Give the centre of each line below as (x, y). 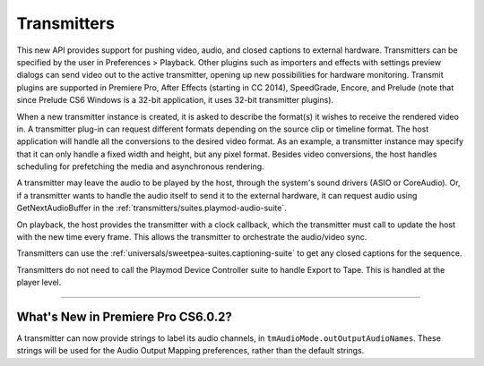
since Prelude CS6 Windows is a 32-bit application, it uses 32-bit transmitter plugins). (175, 100)
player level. (39, 283)
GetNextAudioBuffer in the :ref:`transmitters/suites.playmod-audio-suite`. (151, 208)
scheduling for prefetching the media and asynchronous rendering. (140, 166)
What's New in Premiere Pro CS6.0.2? (124, 317)
